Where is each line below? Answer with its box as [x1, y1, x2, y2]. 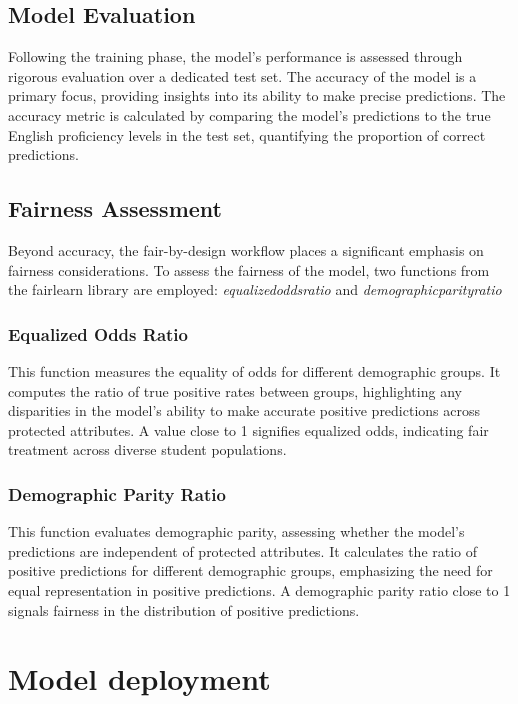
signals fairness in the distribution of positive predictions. [8, 599, 360, 620]
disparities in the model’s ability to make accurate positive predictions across [8, 400, 481, 421]
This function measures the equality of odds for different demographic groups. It [8, 360, 501, 381]
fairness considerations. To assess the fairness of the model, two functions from [8, 259, 490, 280]
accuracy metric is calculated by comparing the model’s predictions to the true [8, 104, 491, 125]
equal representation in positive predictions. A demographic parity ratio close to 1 [8, 579, 511, 600]
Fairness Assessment [8, 193, 222, 224]
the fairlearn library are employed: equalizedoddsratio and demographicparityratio [8, 279, 502, 300]
